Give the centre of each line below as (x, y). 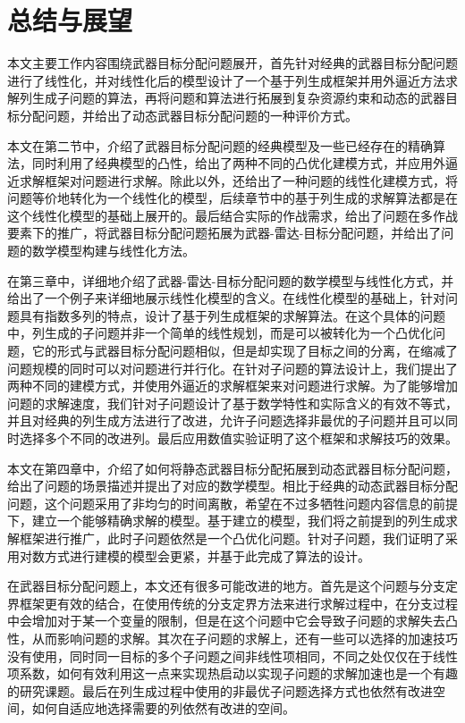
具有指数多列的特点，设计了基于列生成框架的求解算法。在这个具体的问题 (232, 315)
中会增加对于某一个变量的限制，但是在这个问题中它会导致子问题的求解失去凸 (232, 621)
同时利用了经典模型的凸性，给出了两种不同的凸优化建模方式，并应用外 (238, 163)
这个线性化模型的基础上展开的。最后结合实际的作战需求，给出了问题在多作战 (232, 215)
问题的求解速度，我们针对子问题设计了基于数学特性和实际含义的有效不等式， (232, 403)
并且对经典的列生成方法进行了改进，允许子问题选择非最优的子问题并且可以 (226, 420)
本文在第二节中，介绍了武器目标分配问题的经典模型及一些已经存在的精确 (220, 145)
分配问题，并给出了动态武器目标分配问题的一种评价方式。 (188, 115)
